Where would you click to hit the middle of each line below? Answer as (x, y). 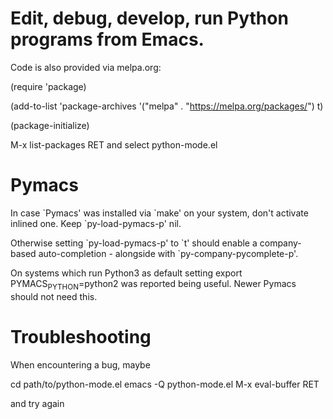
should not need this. (54, 296)
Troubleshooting (81, 336)
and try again (37, 403)
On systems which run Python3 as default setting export (126, 273)
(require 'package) (48, 86)
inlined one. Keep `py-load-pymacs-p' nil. (96, 223)
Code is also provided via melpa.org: (86, 67)
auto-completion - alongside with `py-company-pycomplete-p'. (168, 253)
